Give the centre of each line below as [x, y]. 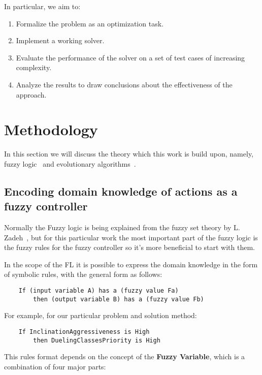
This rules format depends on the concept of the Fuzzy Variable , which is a [125, 356]
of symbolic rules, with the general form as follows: [83, 274]
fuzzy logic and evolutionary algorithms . [70, 163]
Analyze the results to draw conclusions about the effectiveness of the [124, 84]
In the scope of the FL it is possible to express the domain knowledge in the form [131, 264]
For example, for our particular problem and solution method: [101, 315]
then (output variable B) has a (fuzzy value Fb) [119, 299]
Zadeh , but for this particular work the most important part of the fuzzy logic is [131, 237]
